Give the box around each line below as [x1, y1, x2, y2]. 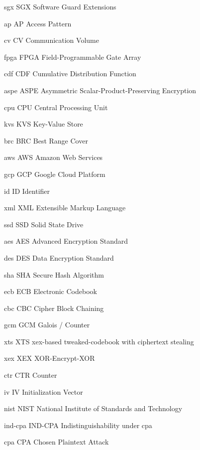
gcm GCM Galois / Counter [4, 319, 90, 330]
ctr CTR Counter [4, 370, 57, 380]
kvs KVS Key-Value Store [4, 119, 83, 129]
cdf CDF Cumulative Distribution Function [4, 68, 136, 79]
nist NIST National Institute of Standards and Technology [4, 403, 183, 414]
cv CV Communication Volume [4, 35, 99, 45]
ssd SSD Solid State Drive [4, 219, 84, 229]
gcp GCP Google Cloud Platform [4, 168, 105, 179]
